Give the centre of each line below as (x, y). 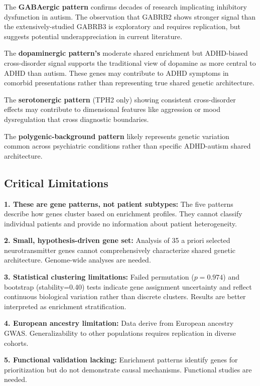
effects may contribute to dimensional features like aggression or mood (112, 109)
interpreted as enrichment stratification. (65, 306)
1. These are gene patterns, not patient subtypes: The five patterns (119, 204)
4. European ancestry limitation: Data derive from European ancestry (119, 323)
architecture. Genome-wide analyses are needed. (78, 260)
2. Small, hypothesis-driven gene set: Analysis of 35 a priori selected (117, 240)
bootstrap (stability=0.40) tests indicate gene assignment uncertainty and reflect (128, 286)
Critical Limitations (56, 182)
